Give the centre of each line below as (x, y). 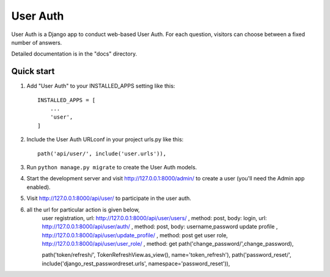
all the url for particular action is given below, (83, 209)
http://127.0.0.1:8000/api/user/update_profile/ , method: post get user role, (135, 235)
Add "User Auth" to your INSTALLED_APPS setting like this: (101, 86)
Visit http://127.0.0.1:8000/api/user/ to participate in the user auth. (109, 198)
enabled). (39, 187)
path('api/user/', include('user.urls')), (102, 153)
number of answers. (37, 42)
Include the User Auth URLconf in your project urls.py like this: (105, 139)
